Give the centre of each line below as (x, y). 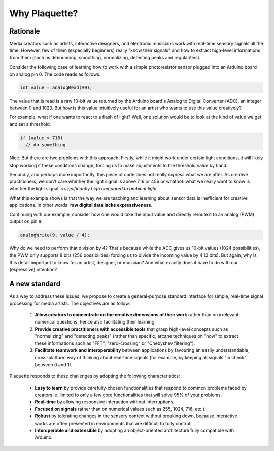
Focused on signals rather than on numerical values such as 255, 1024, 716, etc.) (120, 409)
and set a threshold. (30, 124)
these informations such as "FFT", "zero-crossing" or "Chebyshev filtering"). (115, 343)
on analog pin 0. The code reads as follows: (55, 74)
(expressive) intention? (33, 270)
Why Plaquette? (44, 13)
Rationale (25, 31)
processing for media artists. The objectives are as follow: (70, 303)
